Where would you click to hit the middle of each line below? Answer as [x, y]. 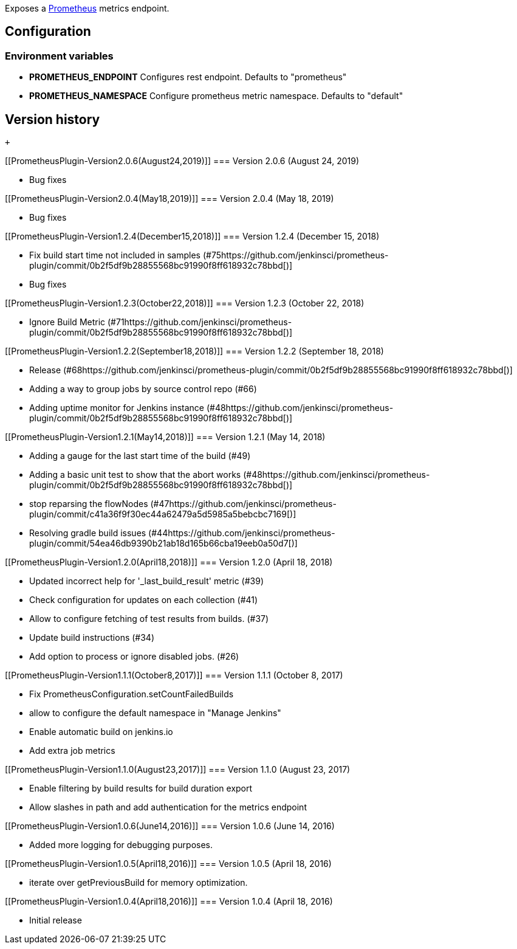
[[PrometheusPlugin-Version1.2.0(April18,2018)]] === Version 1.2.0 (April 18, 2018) [169, 562]
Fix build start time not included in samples [115, 255]
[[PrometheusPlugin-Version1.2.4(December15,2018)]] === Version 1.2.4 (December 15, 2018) [192, 236]
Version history [53, 119]
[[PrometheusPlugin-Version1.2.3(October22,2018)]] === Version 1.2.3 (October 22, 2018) [185, 303]
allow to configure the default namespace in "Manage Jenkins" [155, 713]
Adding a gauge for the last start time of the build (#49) [140, 456]
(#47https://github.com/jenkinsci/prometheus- [243, 504]
